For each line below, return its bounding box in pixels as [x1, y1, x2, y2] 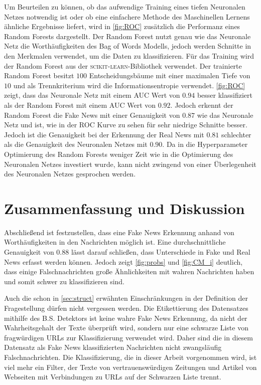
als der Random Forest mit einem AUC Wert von [4, 99, 156, 110]
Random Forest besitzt [4, 70, 74, 81]
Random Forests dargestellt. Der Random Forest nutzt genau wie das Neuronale [4, 31, 251, 41]
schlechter [221, 129, 251, 139]
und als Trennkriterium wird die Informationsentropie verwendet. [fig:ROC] [13, 80, 245, 90]
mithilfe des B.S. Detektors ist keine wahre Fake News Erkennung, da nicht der [4, 312, 247, 323]
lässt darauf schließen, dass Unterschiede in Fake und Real [71, 247, 250, 257]
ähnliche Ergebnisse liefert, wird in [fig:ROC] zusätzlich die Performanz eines [4, 21, 240, 32]
